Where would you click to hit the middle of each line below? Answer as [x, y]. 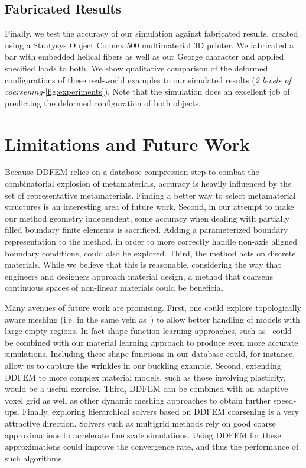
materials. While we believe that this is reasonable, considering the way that [143, 264]
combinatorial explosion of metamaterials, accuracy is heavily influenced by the [148, 183]
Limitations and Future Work [127, 143]
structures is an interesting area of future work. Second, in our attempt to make [149, 207]
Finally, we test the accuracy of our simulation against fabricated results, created [152, 33]
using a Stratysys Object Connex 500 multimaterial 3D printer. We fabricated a [149, 45]
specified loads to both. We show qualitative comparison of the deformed [136, 68]
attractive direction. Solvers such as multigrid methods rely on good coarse [140, 423]
